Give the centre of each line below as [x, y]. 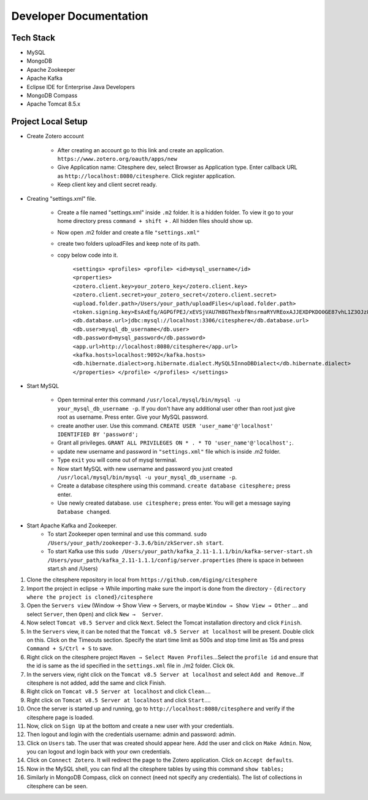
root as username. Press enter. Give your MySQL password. [133, 417]
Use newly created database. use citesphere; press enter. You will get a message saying [174, 503]
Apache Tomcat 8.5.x [54, 104]
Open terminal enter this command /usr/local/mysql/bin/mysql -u [149, 400]
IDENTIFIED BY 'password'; [98, 435]
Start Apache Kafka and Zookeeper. [72, 526]
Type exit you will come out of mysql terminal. [117, 460]
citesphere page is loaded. [60, 717]
